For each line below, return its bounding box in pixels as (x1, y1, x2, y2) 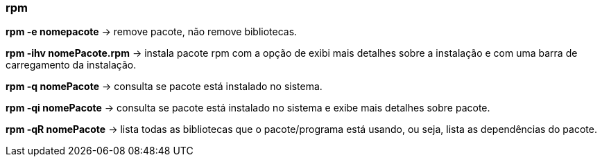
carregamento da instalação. (6, 59, 137, 71)
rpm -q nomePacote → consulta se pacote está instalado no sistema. (6, 80, 322, 93)
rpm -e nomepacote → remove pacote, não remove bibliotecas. (6, 26, 298, 38)
